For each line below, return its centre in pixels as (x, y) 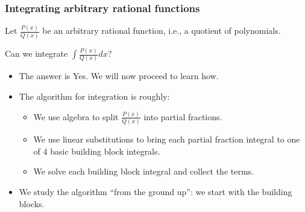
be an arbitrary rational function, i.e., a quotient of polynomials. (162, 31)
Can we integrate (36, 53)
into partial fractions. (183, 116)
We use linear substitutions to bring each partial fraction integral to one (167, 139)
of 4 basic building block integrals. (97, 151)
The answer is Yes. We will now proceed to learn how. (119, 76)
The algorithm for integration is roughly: (94, 96)
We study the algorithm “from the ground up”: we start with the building (156, 192)
